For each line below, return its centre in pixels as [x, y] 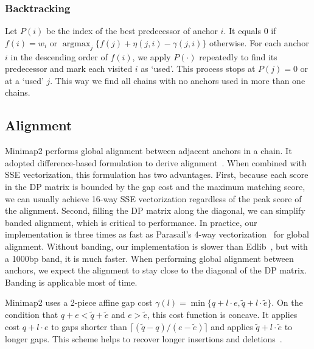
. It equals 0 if [250, 31]
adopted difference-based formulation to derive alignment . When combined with [156, 162]
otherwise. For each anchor [259, 42]
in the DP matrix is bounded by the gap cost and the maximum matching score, [155, 186]
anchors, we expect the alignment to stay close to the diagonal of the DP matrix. [156, 270]
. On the [287, 302]
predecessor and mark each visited [69, 69]
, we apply [152, 56]
